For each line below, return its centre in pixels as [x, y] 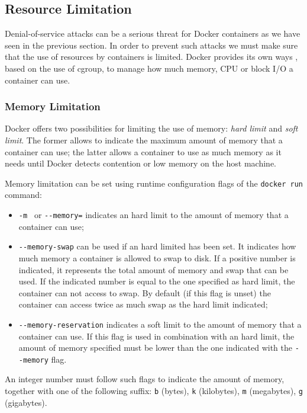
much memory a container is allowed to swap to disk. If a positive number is [157, 257]
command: [23, 195]
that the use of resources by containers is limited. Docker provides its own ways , [151, 57]
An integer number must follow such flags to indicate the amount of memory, [145, 379]
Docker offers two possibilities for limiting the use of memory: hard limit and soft [151, 128]
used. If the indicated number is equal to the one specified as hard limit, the [157, 281]
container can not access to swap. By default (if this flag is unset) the [145, 292]
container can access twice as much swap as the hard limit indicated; [143, 304]
